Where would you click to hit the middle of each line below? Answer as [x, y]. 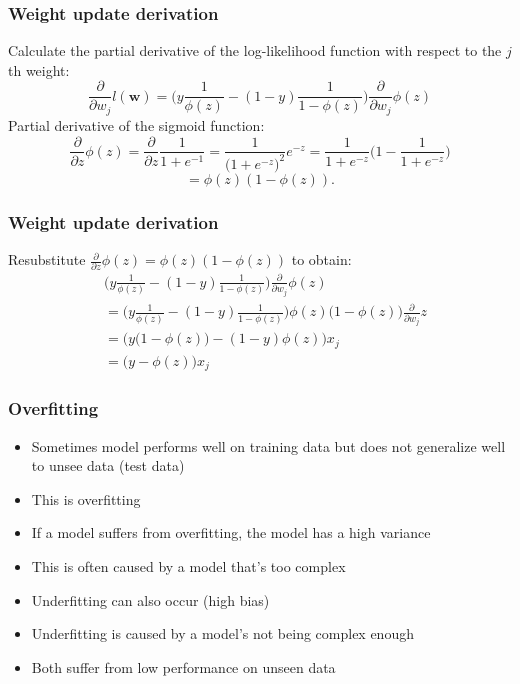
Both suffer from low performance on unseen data [183, 666]
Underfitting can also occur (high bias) [150, 599]
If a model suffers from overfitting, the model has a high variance [231, 532]
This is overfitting [86, 498]
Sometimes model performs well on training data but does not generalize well [268, 445]
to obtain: [321, 259]
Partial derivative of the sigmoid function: [136, 124]
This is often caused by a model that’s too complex [188, 566]
